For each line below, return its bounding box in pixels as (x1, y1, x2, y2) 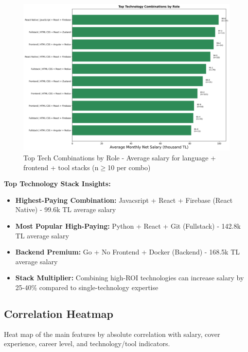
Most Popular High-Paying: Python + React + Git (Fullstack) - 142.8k (15, 221, 241, 231)
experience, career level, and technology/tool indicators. (4, 338, 170, 349)
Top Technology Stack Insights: (4, 178, 111, 189)
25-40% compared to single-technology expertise (15, 282, 159, 292)
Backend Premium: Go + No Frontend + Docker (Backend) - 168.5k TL (15, 247, 240, 257)
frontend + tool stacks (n (23, 162, 99, 172)
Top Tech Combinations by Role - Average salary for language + (23, 153, 216, 163)
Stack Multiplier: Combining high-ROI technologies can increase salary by (15, 273, 244, 283)
